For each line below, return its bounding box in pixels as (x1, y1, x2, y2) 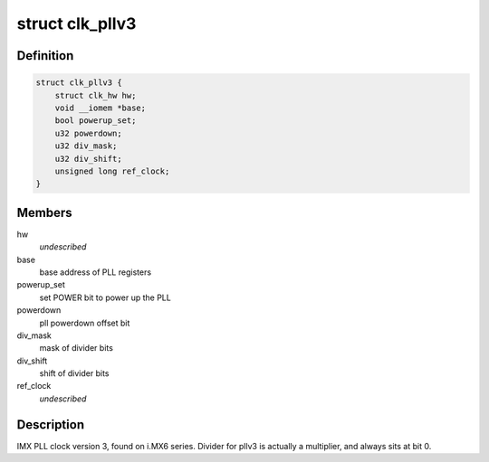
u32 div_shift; (54, 154, 122, 164)
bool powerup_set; (54, 116, 137, 126)
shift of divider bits (39, 368, 110, 379)
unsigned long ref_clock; (54, 165, 170, 176)
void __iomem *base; (54, 102, 147, 113)
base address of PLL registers (39, 267, 152, 278)
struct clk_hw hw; (54, 90, 137, 100)
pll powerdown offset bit (39, 317, 130, 328)
